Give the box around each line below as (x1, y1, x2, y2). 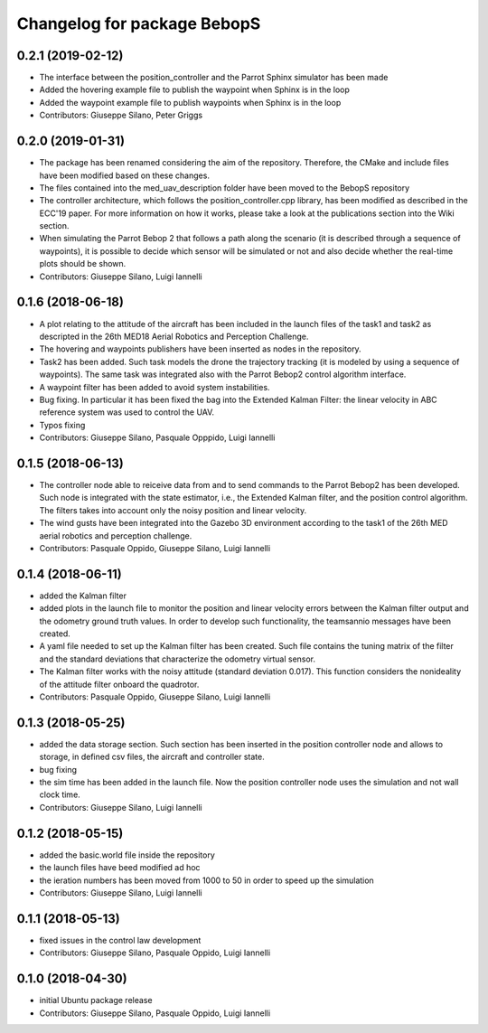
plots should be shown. (39, 258, 127, 269)
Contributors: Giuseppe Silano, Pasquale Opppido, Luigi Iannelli (39, 432, 276, 443)
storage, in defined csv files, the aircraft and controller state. (39, 751, 266, 763)
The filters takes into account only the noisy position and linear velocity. (39, 504, 307, 515)
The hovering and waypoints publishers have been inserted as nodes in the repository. (39, 343, 361, 354)
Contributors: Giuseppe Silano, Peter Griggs (39, 109, 203, 121)
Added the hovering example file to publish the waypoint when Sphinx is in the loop (39, 84, 350, 95)
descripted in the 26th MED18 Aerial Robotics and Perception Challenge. (39, 331, 309, 342)
